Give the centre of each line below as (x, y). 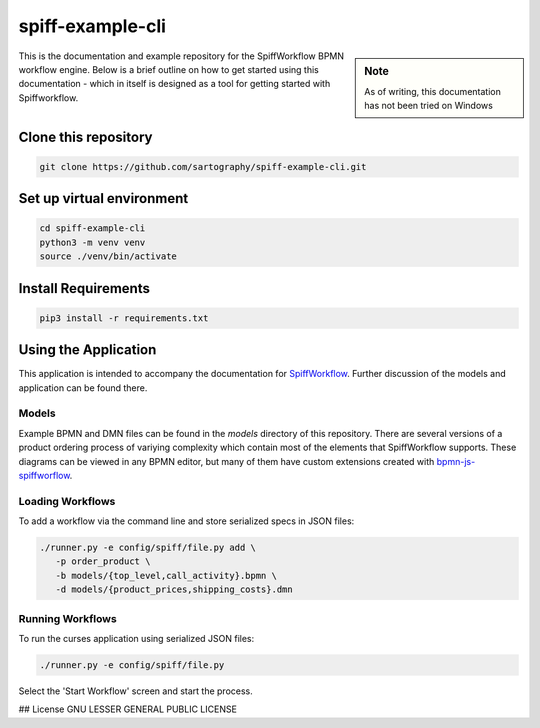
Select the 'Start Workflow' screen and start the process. (136, 691)
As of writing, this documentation (433, 91)
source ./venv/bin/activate (108, 256)
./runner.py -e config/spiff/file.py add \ (148, 548)
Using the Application (87, 350)
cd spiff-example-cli (92, 228)
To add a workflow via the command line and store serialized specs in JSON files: (186, 521)
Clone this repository (85, 136)
